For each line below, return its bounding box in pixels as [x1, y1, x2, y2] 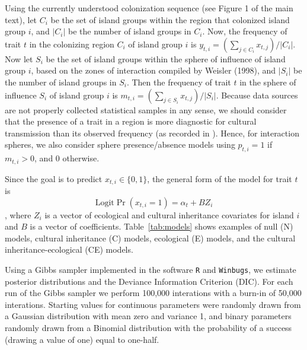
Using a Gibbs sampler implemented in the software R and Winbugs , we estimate [5, 263, 296, 276]
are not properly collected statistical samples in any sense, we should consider [5, 103, 287, 116]
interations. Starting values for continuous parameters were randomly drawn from [5, 298, 301, 310]
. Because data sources [216, 88, 298, 101]
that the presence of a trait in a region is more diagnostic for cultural [5, 115, 257, 128]
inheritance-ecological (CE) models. [5, 243, 133, 256]
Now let [5, 52, 33, 65]
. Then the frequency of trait [126, 75, 231, 88]
